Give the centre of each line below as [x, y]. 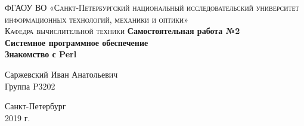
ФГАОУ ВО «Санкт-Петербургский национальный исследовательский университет [152, 7]
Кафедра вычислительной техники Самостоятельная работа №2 [122, 31]
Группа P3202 [30, 86]
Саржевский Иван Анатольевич [61, 74]
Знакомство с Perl [41, 54]
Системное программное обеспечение [77, 42]
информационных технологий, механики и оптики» [97, 19]
